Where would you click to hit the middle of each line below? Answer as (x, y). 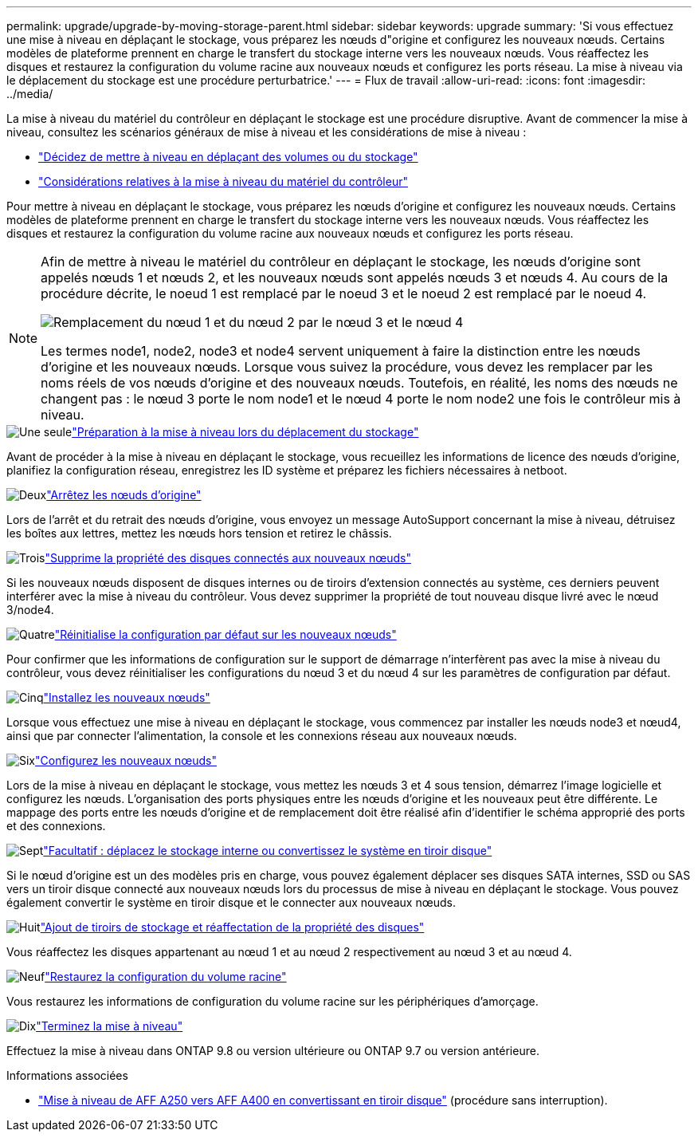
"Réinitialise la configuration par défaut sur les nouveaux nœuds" (225, 634)
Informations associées (67, 1075)
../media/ (30, 94)
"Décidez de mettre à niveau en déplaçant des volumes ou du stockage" (228, 157)
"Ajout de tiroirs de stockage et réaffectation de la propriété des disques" (232, 927)
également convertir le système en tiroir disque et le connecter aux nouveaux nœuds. (231, 902)
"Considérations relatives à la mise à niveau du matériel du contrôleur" (223, 181)
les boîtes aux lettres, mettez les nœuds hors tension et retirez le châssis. (199, 533)
